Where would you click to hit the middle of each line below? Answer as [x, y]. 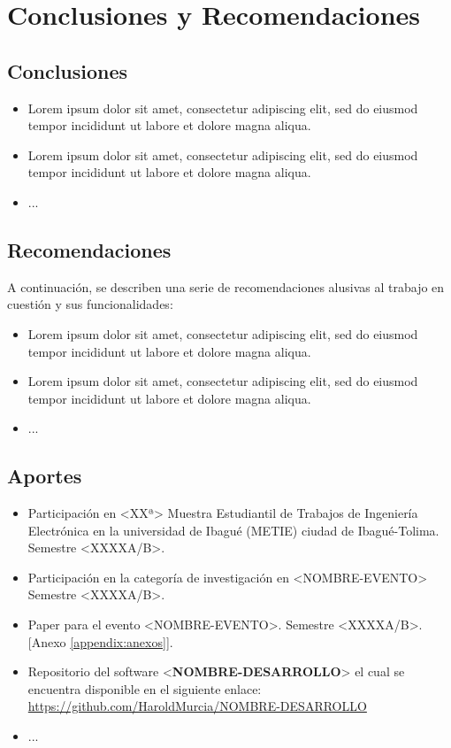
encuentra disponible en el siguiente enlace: [145, 688]
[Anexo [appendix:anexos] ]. [100, 641]
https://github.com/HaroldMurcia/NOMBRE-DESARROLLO [197, 706]
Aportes [45, 476]
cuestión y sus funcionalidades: [90, 304]
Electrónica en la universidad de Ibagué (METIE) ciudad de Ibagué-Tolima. [233, 530]
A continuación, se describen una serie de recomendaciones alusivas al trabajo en [226, 286]
